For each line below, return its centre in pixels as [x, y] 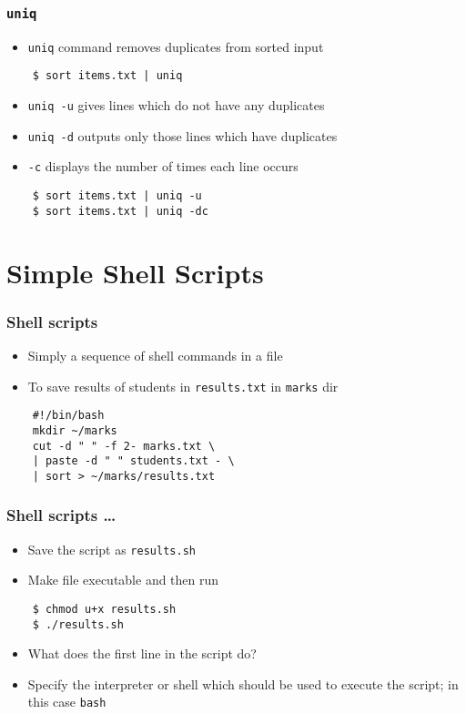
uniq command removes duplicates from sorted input [176, 46]
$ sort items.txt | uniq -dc [120, 211]
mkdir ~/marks [75, 430]
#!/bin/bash [68, 416]
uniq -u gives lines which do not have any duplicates [176, 105]
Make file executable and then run [123, 580]
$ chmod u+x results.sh [104, 609]
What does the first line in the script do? [142, 653]
